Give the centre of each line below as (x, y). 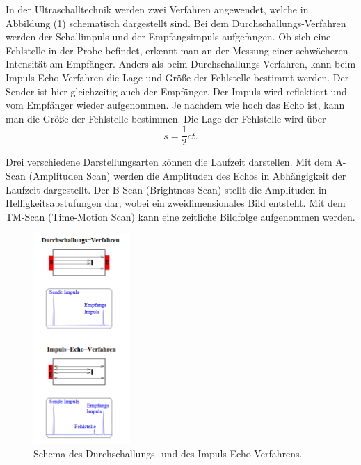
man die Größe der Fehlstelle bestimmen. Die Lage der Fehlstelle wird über (166, 118)
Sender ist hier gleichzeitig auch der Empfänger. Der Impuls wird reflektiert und (176, 91)
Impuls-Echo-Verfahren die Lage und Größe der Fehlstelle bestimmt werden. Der (177, 77)
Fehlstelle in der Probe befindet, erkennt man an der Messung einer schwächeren (177, 50)
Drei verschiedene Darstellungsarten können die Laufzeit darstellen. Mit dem (169, 162)
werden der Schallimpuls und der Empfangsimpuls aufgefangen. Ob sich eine (168, 37)
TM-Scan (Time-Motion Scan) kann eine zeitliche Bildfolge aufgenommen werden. (180, 216)
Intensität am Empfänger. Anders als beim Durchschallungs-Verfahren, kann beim (181, 64)
